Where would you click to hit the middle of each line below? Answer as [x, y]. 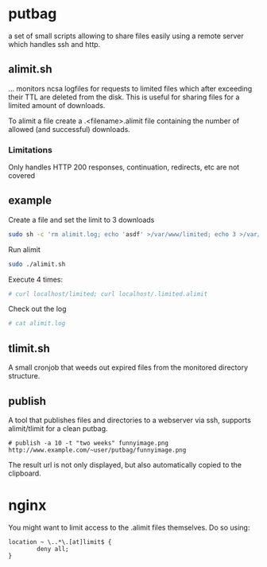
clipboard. [25, 473]
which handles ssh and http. [54, 44]
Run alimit [25, 249]
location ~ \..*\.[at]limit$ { [60, 542]
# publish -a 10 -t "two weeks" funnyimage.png [89, 443]
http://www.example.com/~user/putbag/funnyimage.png [97, 450]
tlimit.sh [29, 348]
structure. [24, 376]
